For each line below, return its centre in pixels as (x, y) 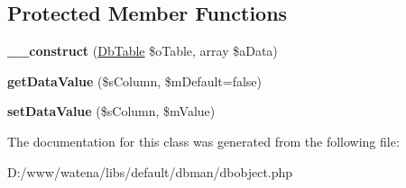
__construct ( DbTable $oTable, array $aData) (143, 51)
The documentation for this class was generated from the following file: (203, 141)
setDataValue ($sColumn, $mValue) (111, 111)
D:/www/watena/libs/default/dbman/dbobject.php (150, 171)
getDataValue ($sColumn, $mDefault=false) (135, 81)
